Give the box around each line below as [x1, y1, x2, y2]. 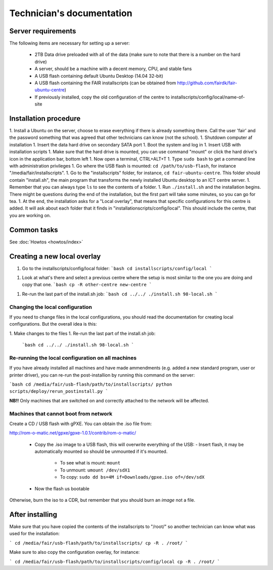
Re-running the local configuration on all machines [9, 354, 136, 361]
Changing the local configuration [9, 303, 93, 310]
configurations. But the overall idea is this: [9, 321, 97, 327]
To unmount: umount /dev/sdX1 [60, 467, 130, 473]
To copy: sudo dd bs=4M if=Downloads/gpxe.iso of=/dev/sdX [60, 474, 205, 480]
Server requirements [9, 27, 76, 35]
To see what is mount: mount [60, 460, 121, 466]
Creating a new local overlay [9, 252, 101, 261]
